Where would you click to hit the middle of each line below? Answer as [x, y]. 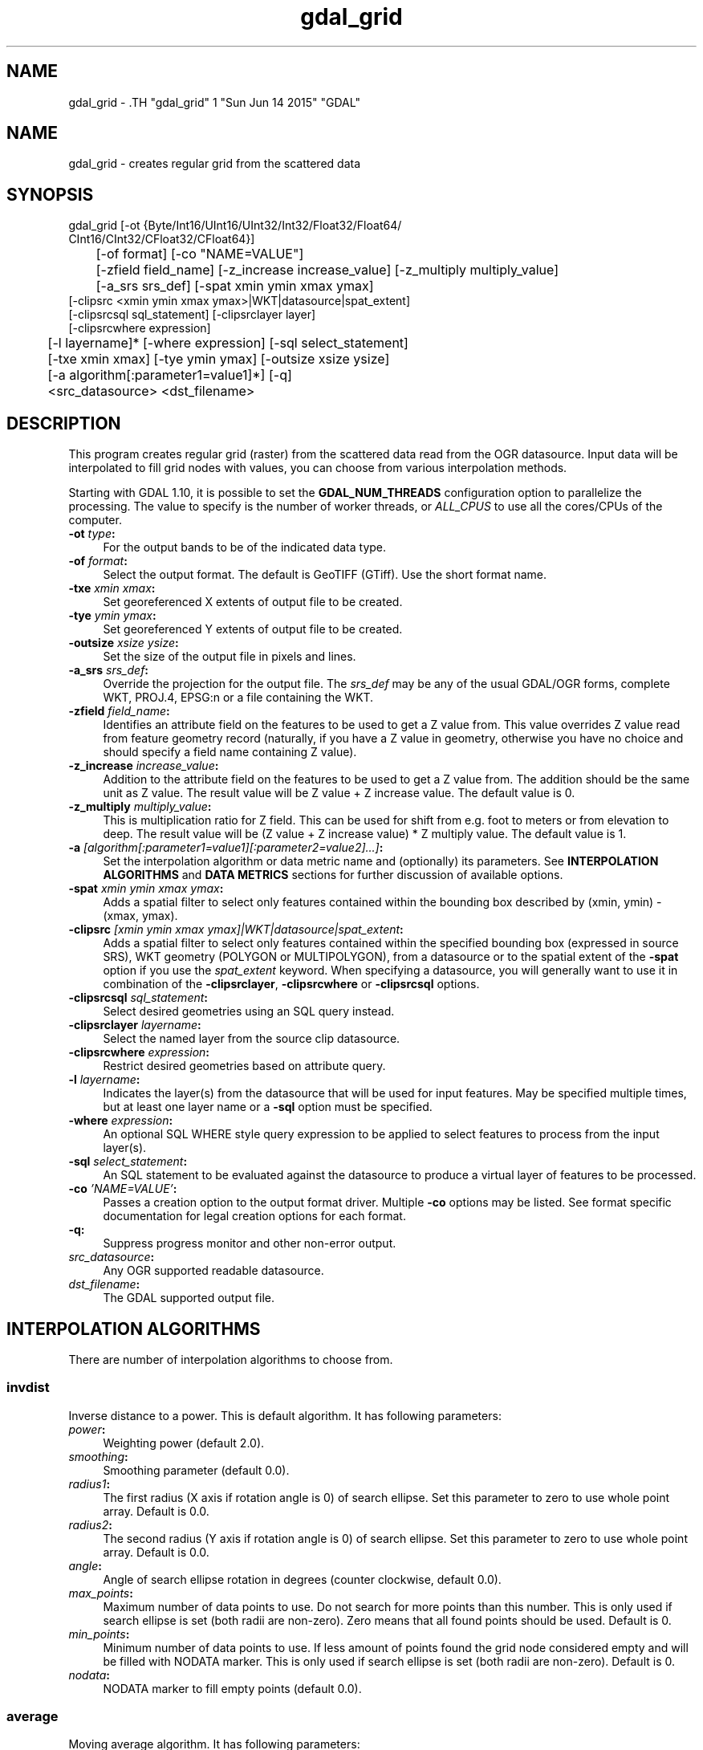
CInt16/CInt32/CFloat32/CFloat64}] [162, 239]
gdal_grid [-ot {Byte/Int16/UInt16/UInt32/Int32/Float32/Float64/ [235, 226]
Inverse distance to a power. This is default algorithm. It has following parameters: [285, 1415]
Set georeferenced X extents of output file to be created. [253, 602]
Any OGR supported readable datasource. [213, 1271]
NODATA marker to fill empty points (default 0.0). [232, 1688]
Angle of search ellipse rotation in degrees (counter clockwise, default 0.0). [302, 1579]
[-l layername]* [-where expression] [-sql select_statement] [228, 343]
